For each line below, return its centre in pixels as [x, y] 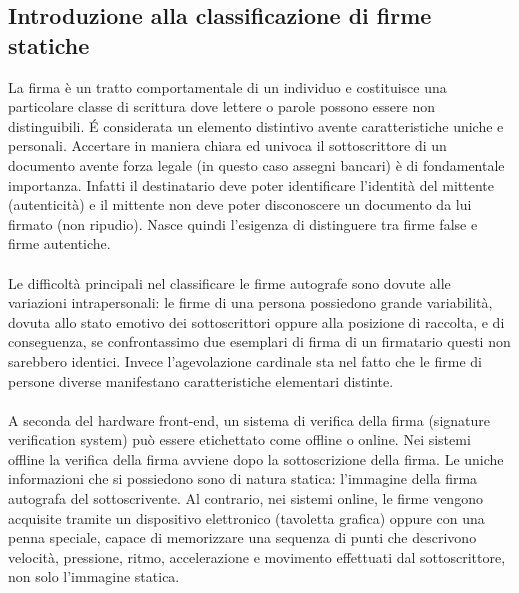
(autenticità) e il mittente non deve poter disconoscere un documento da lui [240, 204]
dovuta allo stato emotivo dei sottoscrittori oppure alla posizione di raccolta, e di [256, 321]
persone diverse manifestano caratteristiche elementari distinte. [201, 380]
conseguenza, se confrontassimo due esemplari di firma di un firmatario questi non [259, 341]
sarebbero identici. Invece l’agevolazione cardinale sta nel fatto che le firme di [245, 360]
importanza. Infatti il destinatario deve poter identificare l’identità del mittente [251, 184]
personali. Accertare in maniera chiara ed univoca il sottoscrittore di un [227, 145]
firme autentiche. [59, 243]
